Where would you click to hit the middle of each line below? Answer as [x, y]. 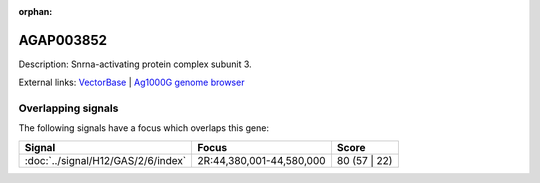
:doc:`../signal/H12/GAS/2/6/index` [105, 160]
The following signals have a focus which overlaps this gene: [144, 128]
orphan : [35, 11]
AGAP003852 [63, 40]
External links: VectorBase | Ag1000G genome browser [131, 82]
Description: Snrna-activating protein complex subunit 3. [135, 64]
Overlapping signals [68, 108]
